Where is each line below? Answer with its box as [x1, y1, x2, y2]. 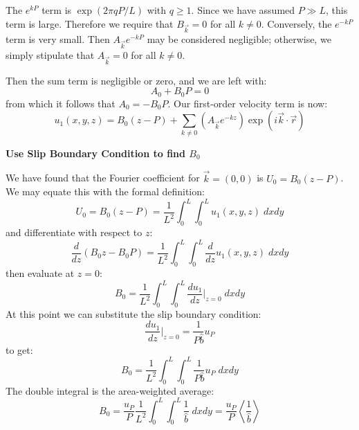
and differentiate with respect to [6, 225, 142, 240]
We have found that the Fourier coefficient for [6, 170, 200, 185]
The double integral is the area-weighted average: [6, 383, 214, 397]
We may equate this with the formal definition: [6, 184, 205, 199]
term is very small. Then [6, 32, 110, 46]
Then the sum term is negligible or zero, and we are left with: [6, 73, 267, 87]
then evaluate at [6, 266, 75, 280]
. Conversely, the [261, 16, 332, 30]
